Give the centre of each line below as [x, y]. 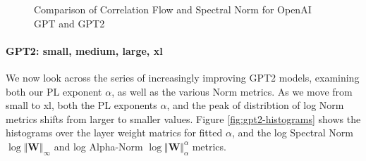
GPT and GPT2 [69, 23]
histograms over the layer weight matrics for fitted [114, 133]
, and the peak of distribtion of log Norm [255, 105]
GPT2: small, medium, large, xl [84, 50]
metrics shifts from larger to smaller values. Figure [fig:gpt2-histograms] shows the [183, 118]
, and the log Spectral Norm [292, 133]
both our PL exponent [54, 91]
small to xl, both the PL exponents [81, 105]
